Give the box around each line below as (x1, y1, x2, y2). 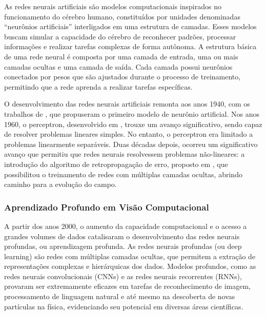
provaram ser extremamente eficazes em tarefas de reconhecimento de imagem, (4, 281, 251, 291)
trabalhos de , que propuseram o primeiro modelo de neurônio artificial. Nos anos (4, 108, 259, 119)
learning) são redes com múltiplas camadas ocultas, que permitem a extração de (4, 250, 256, 261)
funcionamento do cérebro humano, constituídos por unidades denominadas (4, 11, 240, 22)
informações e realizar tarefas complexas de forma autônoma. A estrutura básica (4, 41, 257, 52)
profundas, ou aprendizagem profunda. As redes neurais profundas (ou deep (4, 241, 242, 251)
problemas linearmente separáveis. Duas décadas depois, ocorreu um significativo (4, 138, 258, 149)
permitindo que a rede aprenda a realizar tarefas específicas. (4, 81, 193, 92)
